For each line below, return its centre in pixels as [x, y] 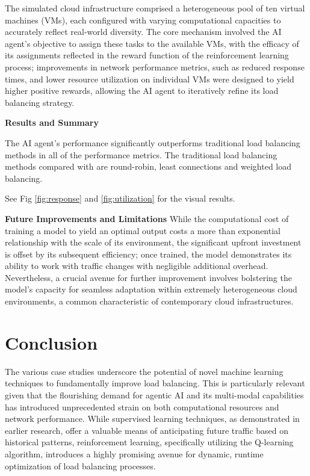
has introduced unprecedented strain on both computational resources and [142, 406]
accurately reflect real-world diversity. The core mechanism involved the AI [143, 32]
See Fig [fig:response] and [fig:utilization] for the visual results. [120, 198]
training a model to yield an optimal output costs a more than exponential [143, 230]
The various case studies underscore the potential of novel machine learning [144, 371]
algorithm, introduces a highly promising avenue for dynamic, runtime [134, 453]
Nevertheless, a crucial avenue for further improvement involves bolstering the [148, 277]
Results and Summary [52, 122]
